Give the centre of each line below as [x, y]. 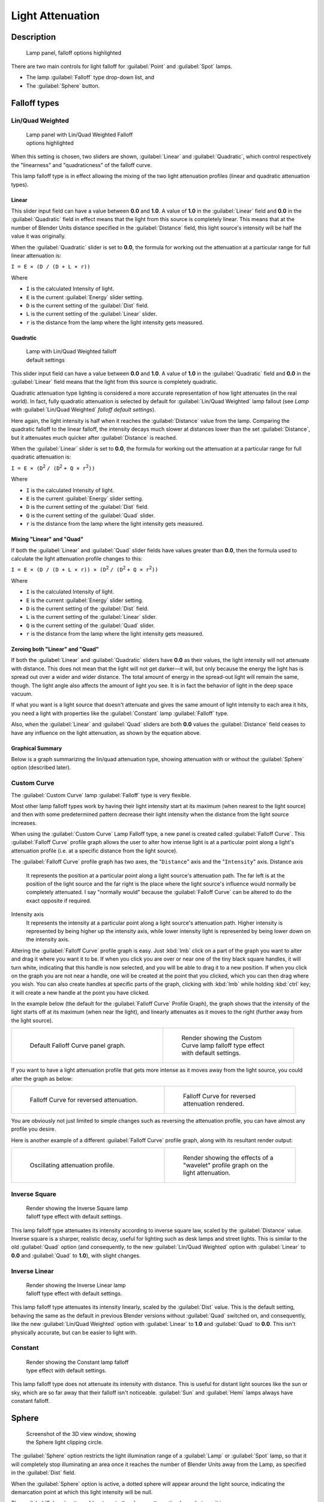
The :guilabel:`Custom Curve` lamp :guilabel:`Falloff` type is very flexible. [101, 795]
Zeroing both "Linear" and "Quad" [55, 649]
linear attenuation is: [36, 256]
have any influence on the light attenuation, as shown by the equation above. [106, 732]
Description [34, 37]
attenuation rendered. [214, 1104]
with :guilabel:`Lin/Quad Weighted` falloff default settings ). [83, 410]
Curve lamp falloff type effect [223, 1045]
